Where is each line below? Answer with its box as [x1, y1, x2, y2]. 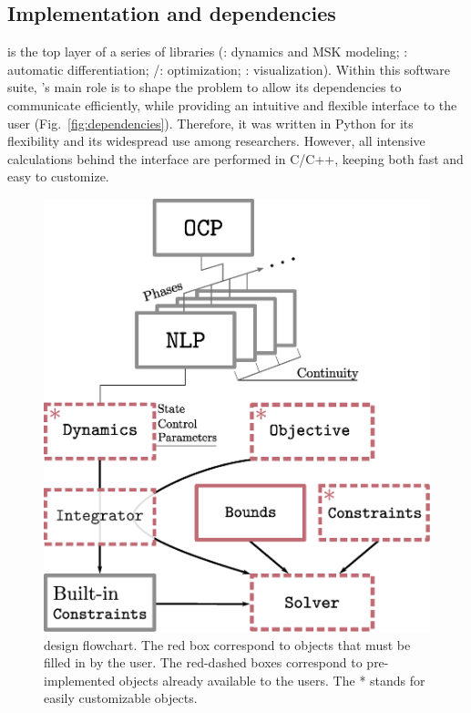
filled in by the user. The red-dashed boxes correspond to [44, 653, 363, 672]
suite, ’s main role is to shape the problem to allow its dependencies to [7, 77, 402, 97]
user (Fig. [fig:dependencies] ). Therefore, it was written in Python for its [7, 113, 414, 132]
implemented [44, 670, 116, 689]
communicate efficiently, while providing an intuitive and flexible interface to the [7, 95, 457, 114]
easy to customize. [7, 167, 109, 186]
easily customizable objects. [44, 688, 198, 708]
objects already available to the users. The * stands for [118, 670, 425, 689]
